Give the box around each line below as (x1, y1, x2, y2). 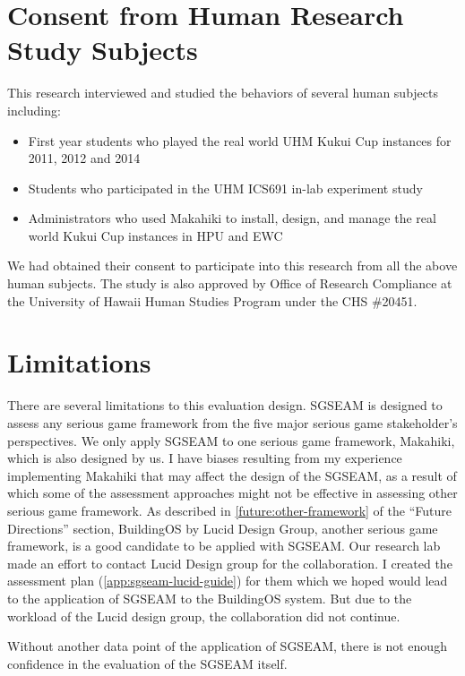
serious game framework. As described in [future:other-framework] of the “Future (7, 501, 452, 519)
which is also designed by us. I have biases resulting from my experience (7, 449, 402, 467)
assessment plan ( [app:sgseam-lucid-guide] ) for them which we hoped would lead (7, 571, 448, 590)
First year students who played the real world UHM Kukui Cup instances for (28, 131, 452, 150)
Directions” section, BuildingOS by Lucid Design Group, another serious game (7, 518, 438, 537)
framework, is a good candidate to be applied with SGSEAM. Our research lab (7, 536, 441, 555)
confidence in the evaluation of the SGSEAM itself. (7, 654, 288, 672)
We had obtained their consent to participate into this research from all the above (7, 256, 458, 275)
